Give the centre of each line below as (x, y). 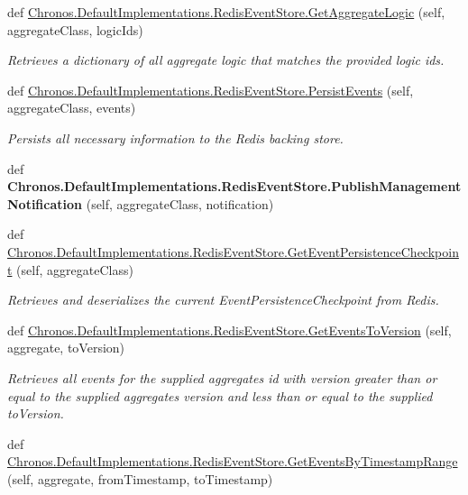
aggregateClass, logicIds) (75, 29)
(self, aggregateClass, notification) (180, 203)
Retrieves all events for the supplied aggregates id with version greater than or (222, 377)
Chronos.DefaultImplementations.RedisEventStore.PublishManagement (234, 186)
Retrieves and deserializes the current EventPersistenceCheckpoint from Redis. (223, 300)
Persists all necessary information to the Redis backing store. (175, 137)
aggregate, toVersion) (66, 348)
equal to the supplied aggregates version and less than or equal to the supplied (220, 395)
